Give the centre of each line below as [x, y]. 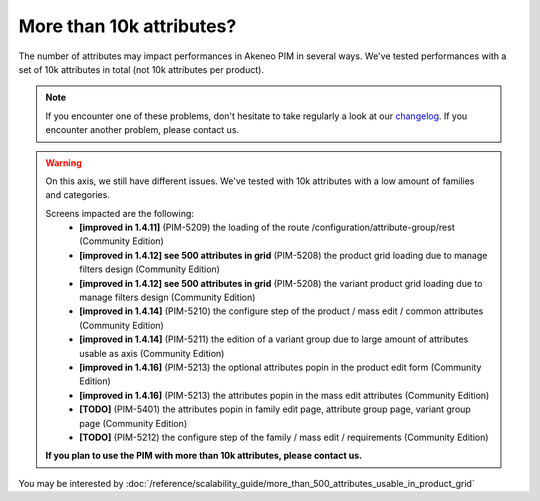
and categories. [77, 195]
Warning [63, 162]
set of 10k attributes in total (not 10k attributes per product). [141, 69]
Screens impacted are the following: [120, 213]
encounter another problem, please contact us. [142, 130]
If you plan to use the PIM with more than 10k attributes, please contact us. [204, 456]
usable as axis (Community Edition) [152, 353]
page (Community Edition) [133, 423]
